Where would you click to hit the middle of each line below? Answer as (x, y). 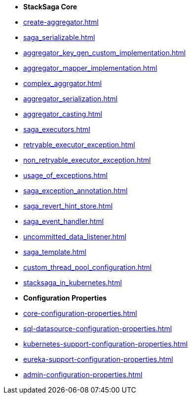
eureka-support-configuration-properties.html (98, 359)
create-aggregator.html (61, 22)
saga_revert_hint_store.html (68, 206)
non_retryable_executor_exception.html (87, 160)
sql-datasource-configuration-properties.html (98, 329)
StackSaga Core (50, 7)
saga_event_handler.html (63, 221)
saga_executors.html (57, 129)
